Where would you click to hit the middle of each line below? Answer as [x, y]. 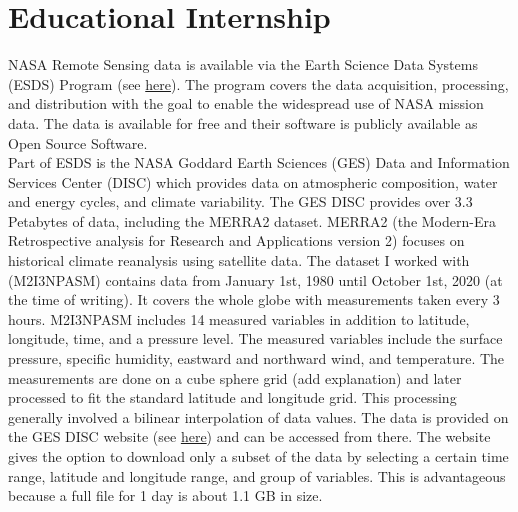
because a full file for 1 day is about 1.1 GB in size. [165, 495]
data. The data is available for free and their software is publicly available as [243, 122]
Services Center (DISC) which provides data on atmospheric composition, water [253, 181]
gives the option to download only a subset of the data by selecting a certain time [258, 456]
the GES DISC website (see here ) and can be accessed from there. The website [249, 436]
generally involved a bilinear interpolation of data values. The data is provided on [258, 416]
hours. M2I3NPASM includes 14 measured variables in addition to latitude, [239, 318]
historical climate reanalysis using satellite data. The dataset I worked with [239, 260]
